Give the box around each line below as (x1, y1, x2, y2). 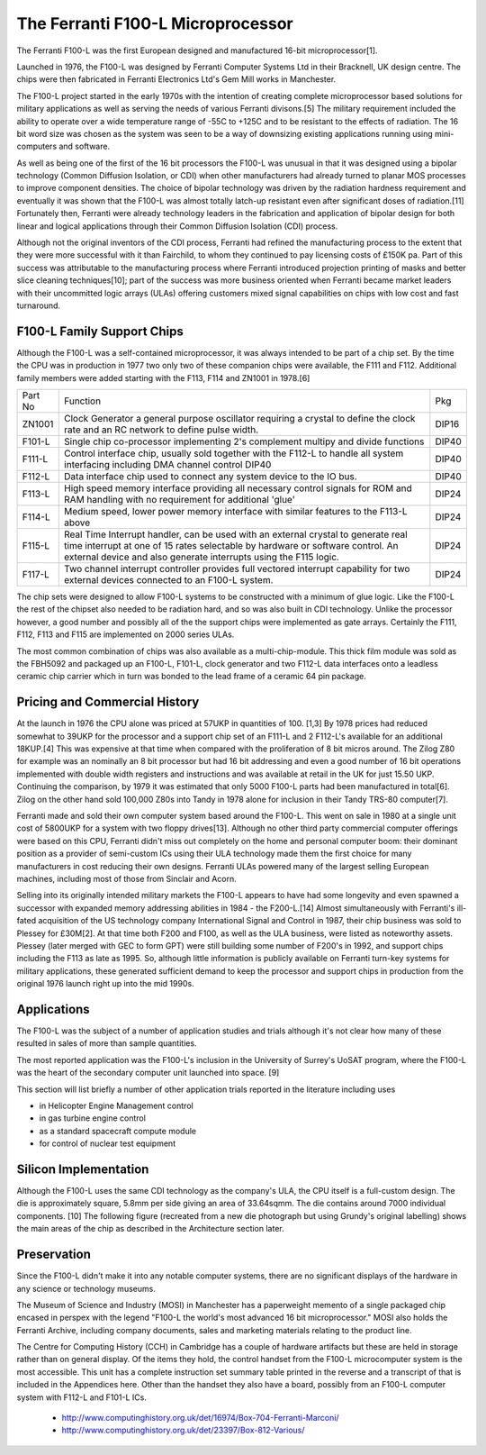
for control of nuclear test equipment (39, 1138, 175, 1149)
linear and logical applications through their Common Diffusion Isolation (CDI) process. (16, 221, 338, 232)
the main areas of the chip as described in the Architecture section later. (16, 1223, 285, 1234)
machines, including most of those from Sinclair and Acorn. (16, 873, 238, 884)
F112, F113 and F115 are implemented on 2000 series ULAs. (16, 629, 235, 640)
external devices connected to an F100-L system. (64, 574, 274, 587)
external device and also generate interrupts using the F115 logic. (64, 550, 339, 563)
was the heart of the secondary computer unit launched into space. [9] (16, 1068, 280, 1078)
